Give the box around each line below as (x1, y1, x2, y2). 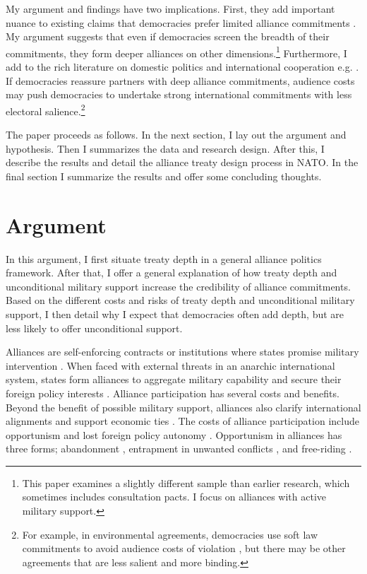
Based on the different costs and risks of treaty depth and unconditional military (6, 293, 355, 307)
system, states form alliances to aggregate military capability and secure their (6, 372, 342, 387)
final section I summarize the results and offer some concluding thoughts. (6, 168, 322, 183)
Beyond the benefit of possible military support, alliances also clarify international (6, 399, 361, 414)
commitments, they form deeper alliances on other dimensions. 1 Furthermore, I (6, 43, 347, 60)
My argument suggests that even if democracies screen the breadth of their (6, 29, 330, 44)
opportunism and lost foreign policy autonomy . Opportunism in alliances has (6, 427, 342, 442)
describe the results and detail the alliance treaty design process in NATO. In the (6, 155, 359, 170)
